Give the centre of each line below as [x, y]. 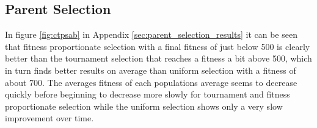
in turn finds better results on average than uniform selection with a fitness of [151, 70]
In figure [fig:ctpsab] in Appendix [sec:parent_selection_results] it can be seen [151, 34]
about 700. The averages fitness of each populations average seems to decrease [151, 82]
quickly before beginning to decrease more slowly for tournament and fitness [148, 94]
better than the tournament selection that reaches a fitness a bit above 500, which [158, 58]
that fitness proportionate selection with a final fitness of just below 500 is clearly [158, 46]
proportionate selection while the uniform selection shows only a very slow [144, 106]
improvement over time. [49, 118]
